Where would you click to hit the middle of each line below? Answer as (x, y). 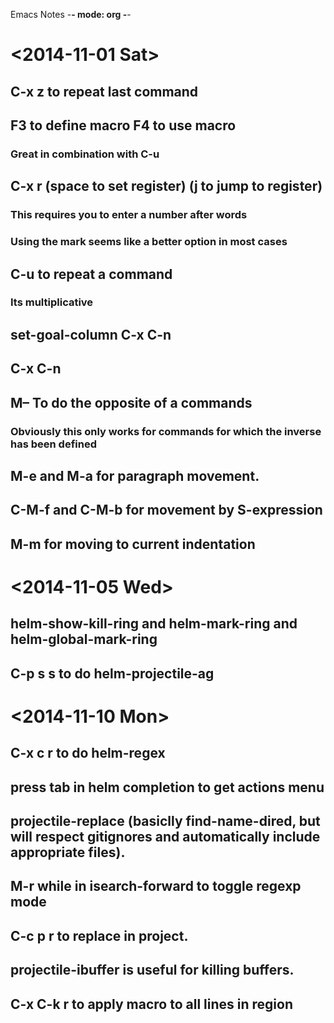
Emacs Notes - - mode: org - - (71, 14)
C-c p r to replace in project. (99, 935)
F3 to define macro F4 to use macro (123, 125)
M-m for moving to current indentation (133, 544)
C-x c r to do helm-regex (88, 753)
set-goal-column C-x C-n (91, 334)
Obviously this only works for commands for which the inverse (166, 431)
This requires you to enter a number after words (129, 215)
